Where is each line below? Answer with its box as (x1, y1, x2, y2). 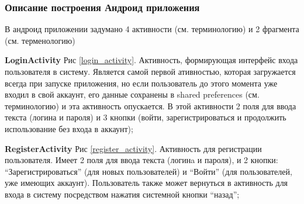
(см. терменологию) (5, 34, 75, 46)
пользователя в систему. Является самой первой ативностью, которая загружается (5, 65, 296, 77)
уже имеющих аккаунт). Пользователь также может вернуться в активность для (5, 177, 288, 189)
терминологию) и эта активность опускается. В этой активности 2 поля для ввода (5, 99, 296, 112)
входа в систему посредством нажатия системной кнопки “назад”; (5, 188, 240, 200)
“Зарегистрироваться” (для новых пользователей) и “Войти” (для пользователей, (5, 165, 292, 177)
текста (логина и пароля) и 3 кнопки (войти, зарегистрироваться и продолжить (5, 111, 286, 123)
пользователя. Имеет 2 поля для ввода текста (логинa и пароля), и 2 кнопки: (5, 154, 278, 166)
